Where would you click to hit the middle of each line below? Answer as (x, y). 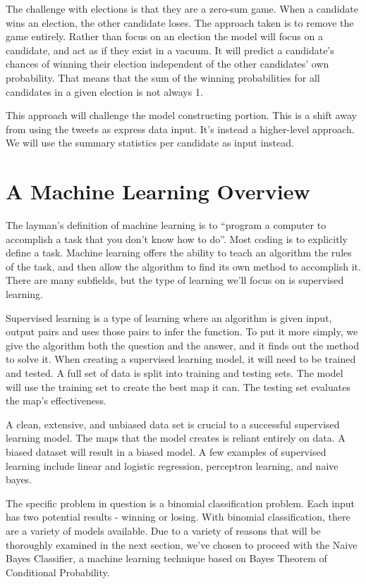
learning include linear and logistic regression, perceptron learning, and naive (172, 465)
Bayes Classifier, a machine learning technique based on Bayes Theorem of (166, 558)
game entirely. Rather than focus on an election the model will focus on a (164, 36)
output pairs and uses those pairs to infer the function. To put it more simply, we (182, 331)
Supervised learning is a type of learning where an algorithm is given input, (169, 317)
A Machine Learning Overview (158, 191)
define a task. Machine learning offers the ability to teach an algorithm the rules (179, 253)
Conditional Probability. (58, 572)
